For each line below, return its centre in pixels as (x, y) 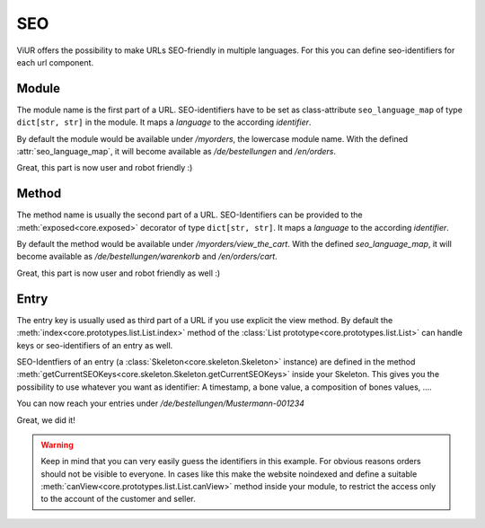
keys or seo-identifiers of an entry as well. (95, 345)
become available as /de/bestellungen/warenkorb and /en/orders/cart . (147, 257)
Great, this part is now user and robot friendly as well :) (119, 273)
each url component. (55, 62)
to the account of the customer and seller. (119, 499)
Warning (57, 444)
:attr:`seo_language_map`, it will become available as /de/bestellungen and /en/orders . (176, 152)
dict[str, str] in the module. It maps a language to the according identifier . (164, 122)
